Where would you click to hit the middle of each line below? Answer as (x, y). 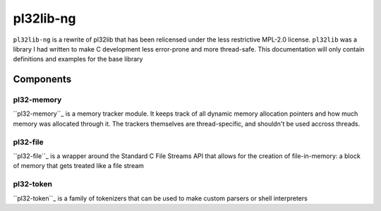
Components (42, 79)
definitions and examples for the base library (78, 59)
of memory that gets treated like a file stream (79, 166)
